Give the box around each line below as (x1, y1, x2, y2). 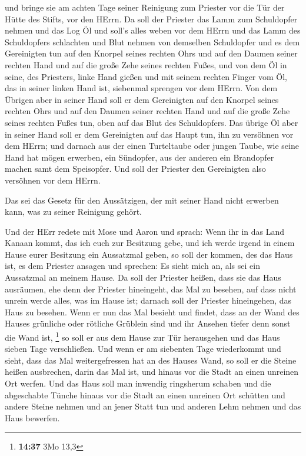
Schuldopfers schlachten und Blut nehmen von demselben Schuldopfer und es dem (5, 35, 300, 48)
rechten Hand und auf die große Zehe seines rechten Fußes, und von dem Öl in (5, 58, 287, 71)
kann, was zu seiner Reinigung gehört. (5, 205, 142, 218)
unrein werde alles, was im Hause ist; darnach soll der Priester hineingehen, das (5, 294, 292, 307)
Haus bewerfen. (5, 411, 60, 424)
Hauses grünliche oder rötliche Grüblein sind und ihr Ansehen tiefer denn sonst (5, 317, 291, 329)
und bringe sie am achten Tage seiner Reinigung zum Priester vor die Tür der (5, 1, 285, 13)
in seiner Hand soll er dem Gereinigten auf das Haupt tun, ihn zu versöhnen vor (5, 128, 294, 140)
